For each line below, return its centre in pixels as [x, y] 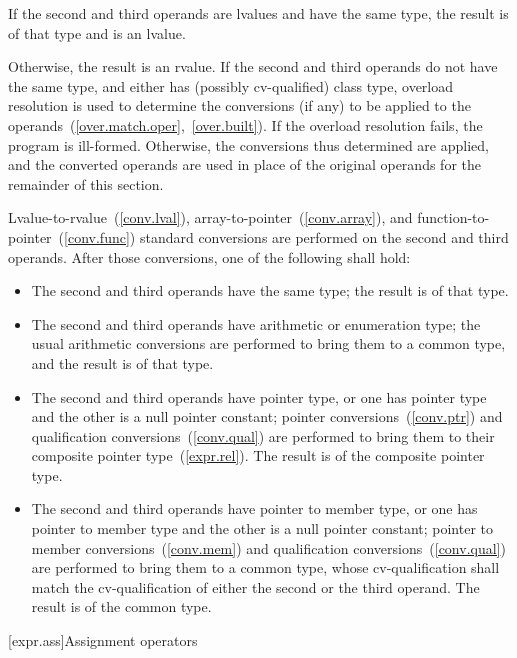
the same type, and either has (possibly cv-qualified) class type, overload [231, 85]
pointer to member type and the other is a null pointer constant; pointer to [262, 528]
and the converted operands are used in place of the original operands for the [244, 164]
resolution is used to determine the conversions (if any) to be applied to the [239, 105]
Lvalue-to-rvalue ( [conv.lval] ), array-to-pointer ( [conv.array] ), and [210, 217]
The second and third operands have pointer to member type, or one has [254, 508]
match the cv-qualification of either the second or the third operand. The [255, 586]
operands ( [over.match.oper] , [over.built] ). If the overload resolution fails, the [245, 124]
